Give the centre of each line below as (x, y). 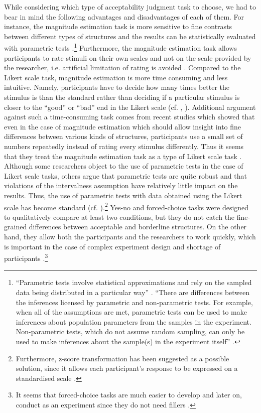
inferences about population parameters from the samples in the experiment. (134, 321)
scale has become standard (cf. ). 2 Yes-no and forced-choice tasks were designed (126, 206)
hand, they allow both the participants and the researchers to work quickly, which (130, 236)
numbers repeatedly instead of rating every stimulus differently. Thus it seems (124, 146)
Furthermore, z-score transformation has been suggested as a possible (122, 358)
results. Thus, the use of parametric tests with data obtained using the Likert (123, 195)
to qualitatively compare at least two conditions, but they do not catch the (119, 217)
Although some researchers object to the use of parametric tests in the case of (124, 166)
